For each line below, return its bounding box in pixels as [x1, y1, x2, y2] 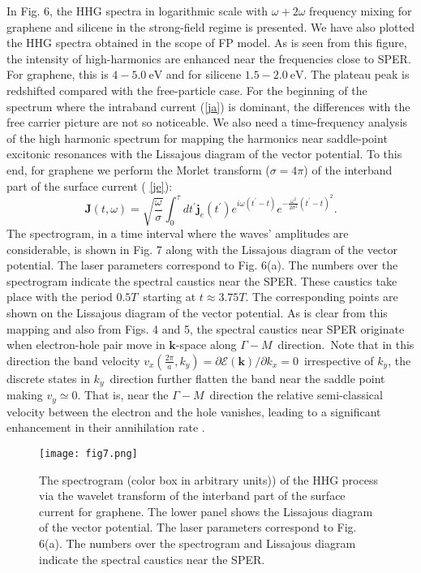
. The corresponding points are [245, 288, 398, 305]
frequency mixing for [309, 2, 412, 19]
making [6, 386, 43, 403]
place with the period [6, 288, 113, 305]
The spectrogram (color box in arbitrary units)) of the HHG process [39, 471, 378, 488]
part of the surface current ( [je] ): [6, 177, 173, 194]
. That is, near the [77, 386, 169, 403]
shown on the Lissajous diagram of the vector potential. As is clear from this [6, 304, 388, 321]
